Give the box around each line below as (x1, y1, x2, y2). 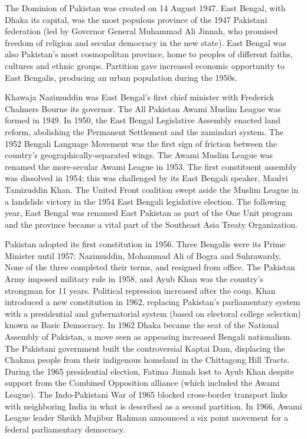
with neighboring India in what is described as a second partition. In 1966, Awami (5, 399, 302, 412)
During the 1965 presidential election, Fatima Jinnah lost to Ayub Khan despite (5, 365, 294, 377)
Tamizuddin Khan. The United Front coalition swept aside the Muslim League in (5, 183, 299, 195)
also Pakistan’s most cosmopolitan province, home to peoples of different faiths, (5, 48, 293, 60)
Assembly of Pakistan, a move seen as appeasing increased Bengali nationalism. (5, 330, 292, 343)
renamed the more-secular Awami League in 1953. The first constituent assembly (5, 160, 297, 172)
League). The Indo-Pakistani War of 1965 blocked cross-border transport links (5, 388, 288, 400)
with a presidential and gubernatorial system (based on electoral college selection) (5, 307, 301, 319)
